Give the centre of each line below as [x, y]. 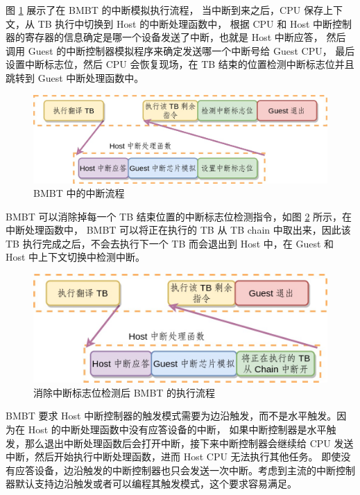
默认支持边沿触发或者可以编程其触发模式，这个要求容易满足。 [156, 484]
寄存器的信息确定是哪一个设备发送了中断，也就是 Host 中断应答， [174, 37]
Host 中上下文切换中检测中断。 [76, 257]
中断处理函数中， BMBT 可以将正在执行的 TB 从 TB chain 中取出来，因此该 [178, 230]
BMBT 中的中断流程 [79, 193]
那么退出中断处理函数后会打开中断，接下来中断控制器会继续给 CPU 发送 [189, 443]
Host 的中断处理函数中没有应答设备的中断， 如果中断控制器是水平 [177, 429]
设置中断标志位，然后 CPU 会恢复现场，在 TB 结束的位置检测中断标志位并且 [180, 64]
